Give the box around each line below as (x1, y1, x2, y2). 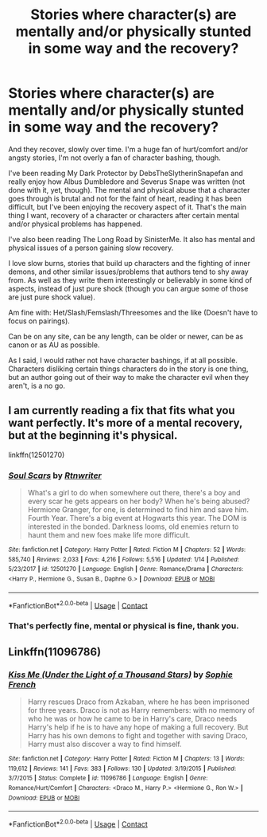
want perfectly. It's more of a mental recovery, (8, 417, 243, 430)
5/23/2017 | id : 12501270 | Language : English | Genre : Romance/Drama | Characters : (8, 565, 244, 573)
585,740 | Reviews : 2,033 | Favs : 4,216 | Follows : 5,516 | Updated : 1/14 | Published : (8, 555, 240, 563)
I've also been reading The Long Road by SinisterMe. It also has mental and (8, 234, 256, 244)
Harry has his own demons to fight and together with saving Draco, (27, 730, 248, 740)
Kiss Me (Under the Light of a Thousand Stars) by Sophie (8, 669, 233, 680)
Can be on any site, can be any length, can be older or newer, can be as (8, 331, 244, 341)
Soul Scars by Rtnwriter (8, 470, 102, 481)
